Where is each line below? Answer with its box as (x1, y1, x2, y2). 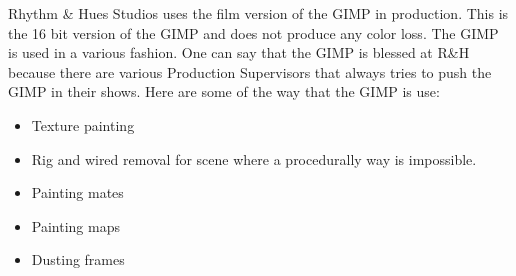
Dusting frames (31, 249, 125, 270)
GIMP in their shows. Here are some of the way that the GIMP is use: (8, 81, 440, 102)
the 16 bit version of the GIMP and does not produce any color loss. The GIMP (8, 22, 499, 43)
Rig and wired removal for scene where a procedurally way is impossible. (31, 148, 477, 169)
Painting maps (31, 215, 120, 236)
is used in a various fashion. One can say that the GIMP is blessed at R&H (8, 42, 470, 63)
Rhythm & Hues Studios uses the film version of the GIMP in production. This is (8, 3, 509, 23)
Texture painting (31, 114, 135, 135)
